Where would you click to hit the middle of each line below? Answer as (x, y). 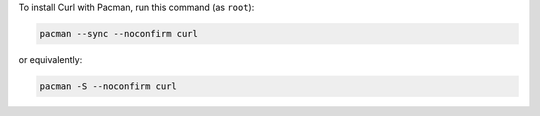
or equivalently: (50, 59)
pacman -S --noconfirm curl (108, 86)
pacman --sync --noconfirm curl (119, 33)
